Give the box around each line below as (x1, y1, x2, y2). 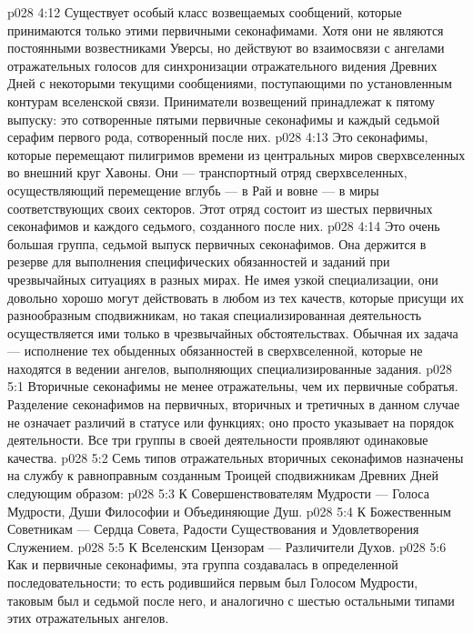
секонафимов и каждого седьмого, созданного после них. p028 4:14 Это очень (7, 216, 440, 236)
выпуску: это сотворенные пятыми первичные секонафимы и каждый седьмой (7, 109, 440, 128)
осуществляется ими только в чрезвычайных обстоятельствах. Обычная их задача (7, 323, 458, 342)
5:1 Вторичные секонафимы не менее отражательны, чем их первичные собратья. (7, 377, 458, 396)
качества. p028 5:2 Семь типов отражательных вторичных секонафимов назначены (7, 447, 464, 467)
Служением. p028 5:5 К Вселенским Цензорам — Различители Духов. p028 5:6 (7, 537, 447, 556)
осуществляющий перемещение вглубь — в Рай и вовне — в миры (7, 180, 379, 199)
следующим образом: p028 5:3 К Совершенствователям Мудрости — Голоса (7, 484, 429, 503)
